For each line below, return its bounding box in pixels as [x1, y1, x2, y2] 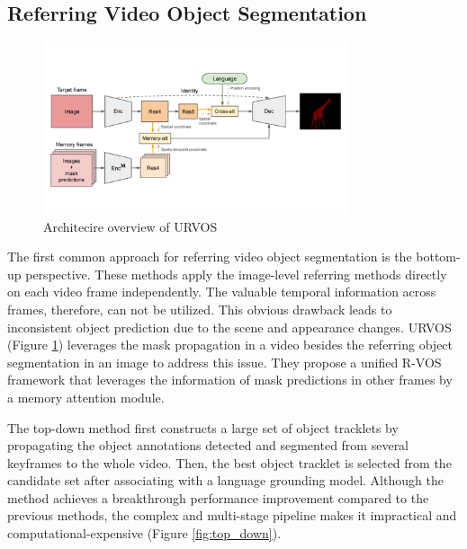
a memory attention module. [7, 387, 165, 406]
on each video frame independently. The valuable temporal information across [7, 282, 436, 301]
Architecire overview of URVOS [43, 217, 218, 235]
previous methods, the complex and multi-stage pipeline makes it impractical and [7, 506, 457, 525]
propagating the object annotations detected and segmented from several [7, 436, 409, 455]
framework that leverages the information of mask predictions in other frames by [7, 370, 453, 389]
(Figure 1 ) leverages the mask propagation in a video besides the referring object [7, 335, 454, 354]
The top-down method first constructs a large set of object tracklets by [7, 418, 399, 437]
